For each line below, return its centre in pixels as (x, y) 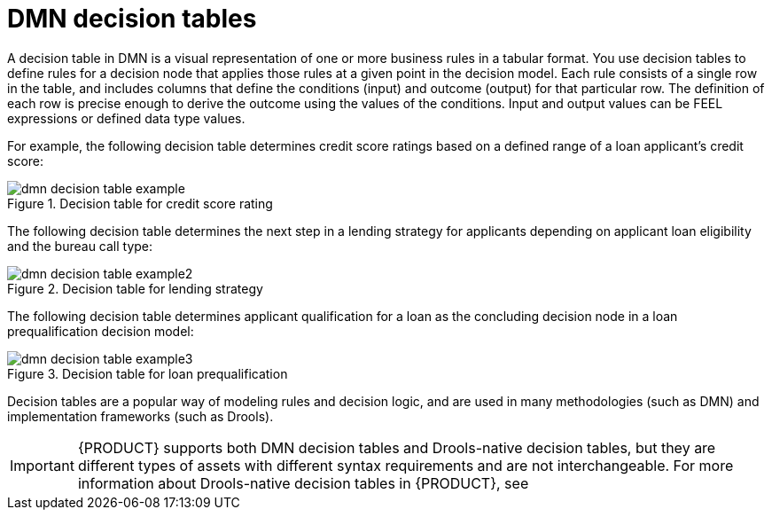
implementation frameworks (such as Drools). (140, 416)
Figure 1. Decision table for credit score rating (140, 203)
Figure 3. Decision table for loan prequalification (148, 373)
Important (42, 465)
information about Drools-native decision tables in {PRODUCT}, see (303, 483)
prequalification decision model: (101, 331)
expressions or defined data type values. (126, 118)
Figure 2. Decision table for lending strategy (135, 288)
